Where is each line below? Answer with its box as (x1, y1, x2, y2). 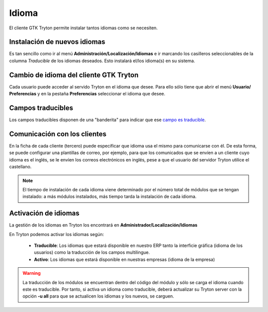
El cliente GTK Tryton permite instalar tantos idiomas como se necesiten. (9, 25, 158, 31)
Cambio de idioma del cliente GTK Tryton (9, 71, 139, 79)
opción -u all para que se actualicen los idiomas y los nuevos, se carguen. (22, 293, 174, 299)
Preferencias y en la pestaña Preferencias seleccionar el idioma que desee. (9, 91, 166, 97)
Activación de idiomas (9, 209, 79, 218)
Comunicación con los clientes (9, 130, 107, 138)
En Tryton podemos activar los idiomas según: (9, 231, 104, 237)
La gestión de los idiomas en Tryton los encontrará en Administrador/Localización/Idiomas (9, 222, 198, 228)
